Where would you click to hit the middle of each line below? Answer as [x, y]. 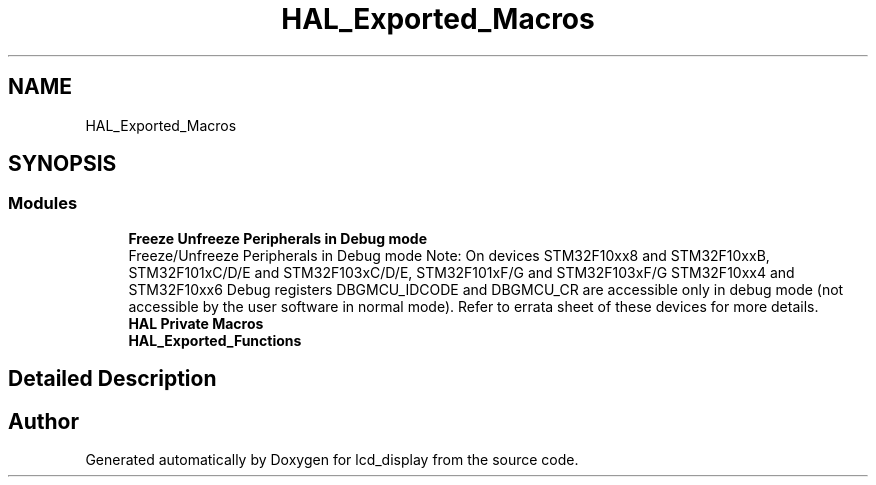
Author [43, 421]
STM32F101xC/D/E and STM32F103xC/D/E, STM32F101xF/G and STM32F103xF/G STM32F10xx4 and [461, 272]
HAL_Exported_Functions [215, 340]
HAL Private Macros [196, 323]
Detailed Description [112, 379]
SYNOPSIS [62, 164]
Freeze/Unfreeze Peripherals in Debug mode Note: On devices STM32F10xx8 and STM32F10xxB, [449, 255]
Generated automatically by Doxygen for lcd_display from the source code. [332, 460]
